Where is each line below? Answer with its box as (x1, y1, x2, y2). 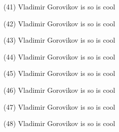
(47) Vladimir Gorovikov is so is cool (3, 101, 116, 112)
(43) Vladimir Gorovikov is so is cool (3, 35, 116, 45)
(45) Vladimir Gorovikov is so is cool (3, 68, 116, 78)
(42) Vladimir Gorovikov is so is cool (3, 18, 116, 28)
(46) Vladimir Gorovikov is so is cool (3, 84, 116, 95)
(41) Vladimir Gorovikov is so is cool (3, 1, 116, 11)
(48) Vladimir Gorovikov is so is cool (3, 118, 116, 129)
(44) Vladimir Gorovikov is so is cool (3, 51, 116, 62)
